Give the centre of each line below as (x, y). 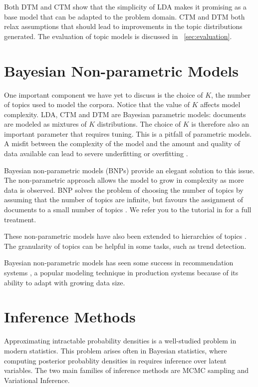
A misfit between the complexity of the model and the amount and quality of (122, 143)
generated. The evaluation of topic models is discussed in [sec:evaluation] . (118, 36)
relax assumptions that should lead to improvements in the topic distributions (123, 26)
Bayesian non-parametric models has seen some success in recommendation (119, 263)
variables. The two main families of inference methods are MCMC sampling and (127, 370)
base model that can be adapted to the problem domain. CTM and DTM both (125, 16)
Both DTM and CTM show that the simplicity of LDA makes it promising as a (126, 7)
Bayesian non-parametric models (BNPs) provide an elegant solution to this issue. (129, 170)
